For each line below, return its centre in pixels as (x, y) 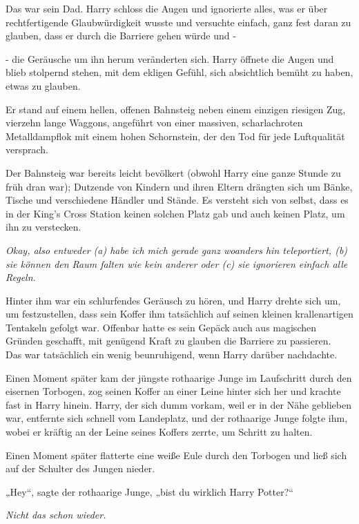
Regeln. (21, 277)
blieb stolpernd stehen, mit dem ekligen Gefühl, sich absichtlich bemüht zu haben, (179, 72)
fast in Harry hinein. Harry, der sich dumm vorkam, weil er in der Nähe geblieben (178, 404)
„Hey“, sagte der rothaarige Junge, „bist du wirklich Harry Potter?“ (149, 491)
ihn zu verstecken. (43, 227)
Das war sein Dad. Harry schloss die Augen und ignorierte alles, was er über (167, 8)
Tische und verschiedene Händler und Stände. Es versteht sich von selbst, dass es (177, 200)
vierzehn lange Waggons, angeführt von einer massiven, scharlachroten (154, 123)
